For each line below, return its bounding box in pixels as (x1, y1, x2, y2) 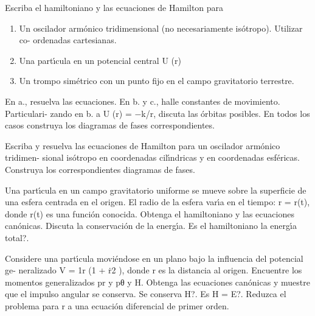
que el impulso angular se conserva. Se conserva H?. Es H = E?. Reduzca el (5, 287, 286, 300)
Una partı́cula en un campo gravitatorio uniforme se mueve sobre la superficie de (5, 183, 306, 196)
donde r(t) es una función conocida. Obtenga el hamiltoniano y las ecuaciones (5, 207, 294, 220)
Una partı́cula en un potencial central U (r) (19, 54, 181, 66)
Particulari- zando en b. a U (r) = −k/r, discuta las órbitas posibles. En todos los (5, 107, 310, 119)
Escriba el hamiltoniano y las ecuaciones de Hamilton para (5, 1, 224, 13)
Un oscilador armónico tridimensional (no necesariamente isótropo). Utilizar (19, 21, 303, 34)
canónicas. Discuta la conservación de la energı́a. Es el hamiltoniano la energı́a (5, 219, 297, 232)
